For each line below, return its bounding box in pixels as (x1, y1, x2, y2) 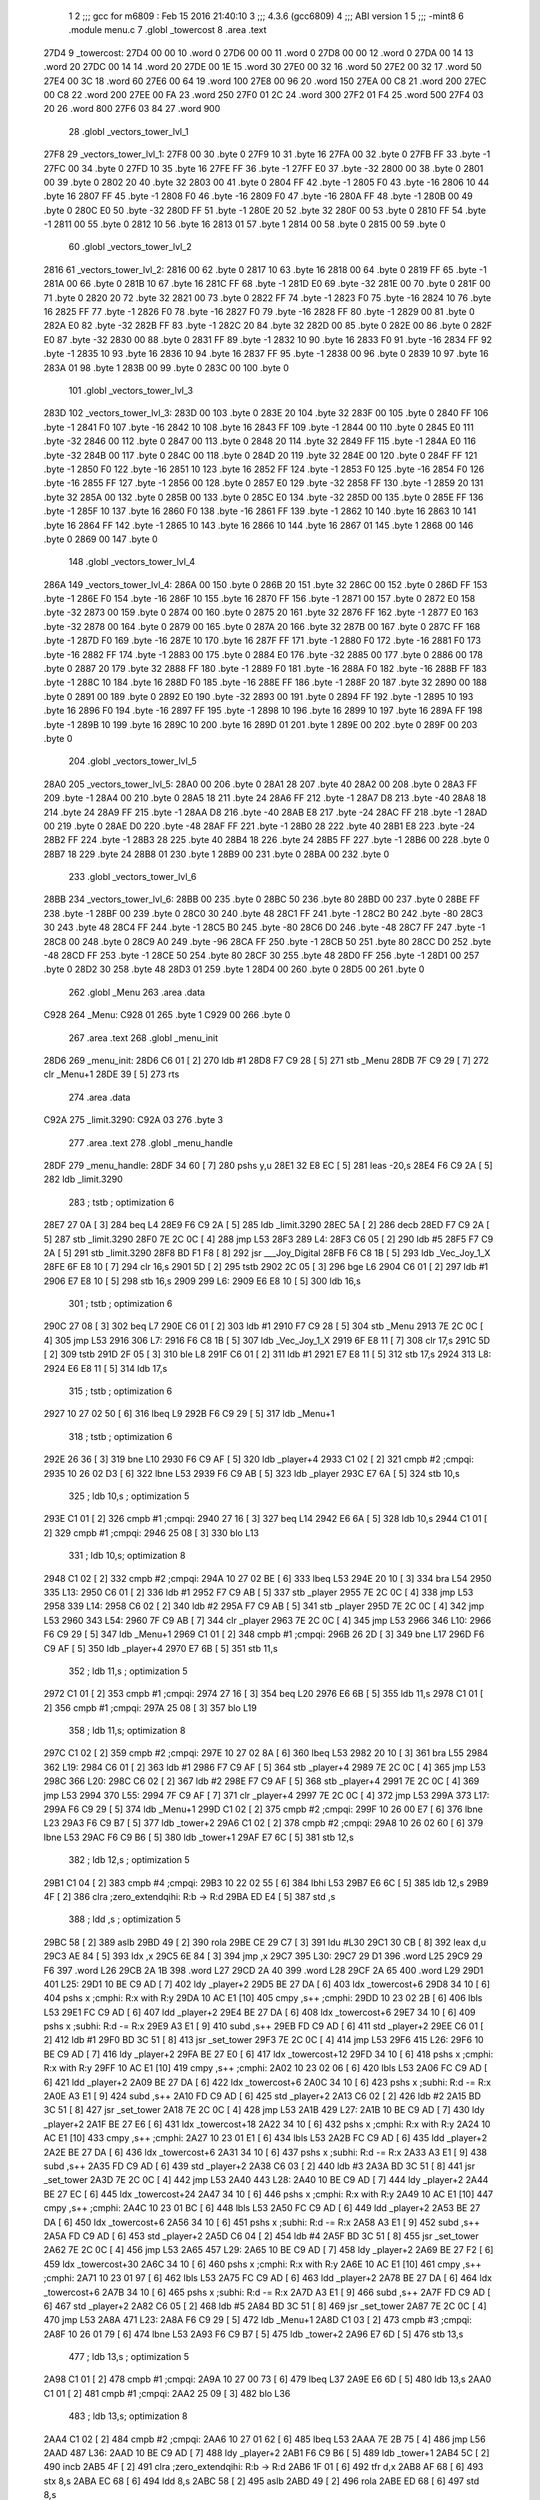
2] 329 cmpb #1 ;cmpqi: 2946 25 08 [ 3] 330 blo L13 (43, 1526, 260, 1539)
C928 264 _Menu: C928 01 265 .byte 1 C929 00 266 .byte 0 (43, 1009, 291, 1021)
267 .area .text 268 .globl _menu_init (68, 1031, 219, 1044)
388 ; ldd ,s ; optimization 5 (68, 1913, 182, 1925)
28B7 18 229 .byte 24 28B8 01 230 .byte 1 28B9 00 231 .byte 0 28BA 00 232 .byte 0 (43, 848, 390, 860)
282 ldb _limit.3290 (43, 1173, 124, 1185)
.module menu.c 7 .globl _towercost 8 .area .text (68, 24, 267, 36)
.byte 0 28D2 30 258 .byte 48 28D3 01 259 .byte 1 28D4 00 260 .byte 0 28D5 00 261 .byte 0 (43, 963, 425, 975)
